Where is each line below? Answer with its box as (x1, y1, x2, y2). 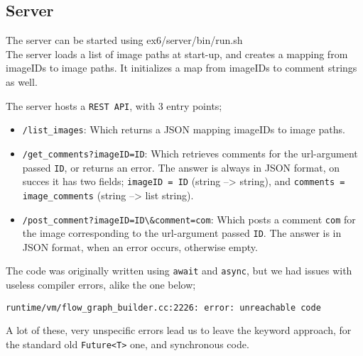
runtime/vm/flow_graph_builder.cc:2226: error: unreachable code (6, 302, 321, 313)
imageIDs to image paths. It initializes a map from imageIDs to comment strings (6, 60, 357, 75)
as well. (6, 74, 38, 89)
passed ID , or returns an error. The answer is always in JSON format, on (22, 160, 340, 174)
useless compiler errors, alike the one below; (6, 277, 196, 292)
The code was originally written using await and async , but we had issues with (6, 263, 352, 278)
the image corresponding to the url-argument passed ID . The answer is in (22, 226, 342, 240)
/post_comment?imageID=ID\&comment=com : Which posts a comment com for (22, 211, 356, 226)
